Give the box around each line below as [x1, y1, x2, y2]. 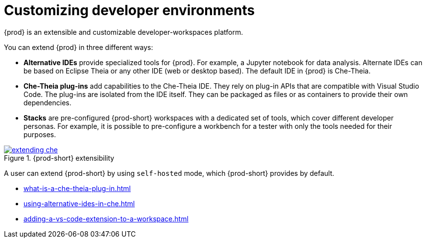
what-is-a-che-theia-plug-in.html [24, 184, 131, 193]
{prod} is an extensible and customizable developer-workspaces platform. [4, 27, 243, 36]
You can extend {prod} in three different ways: [4, 43, 153, 51]
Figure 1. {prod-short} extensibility [4, 153, 115, 162]
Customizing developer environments [4, 2, 255, 19]
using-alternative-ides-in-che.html [24, 199, 135, 208]
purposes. [24, 130, 56, 139]
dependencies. [24, 98, 71, 107]
